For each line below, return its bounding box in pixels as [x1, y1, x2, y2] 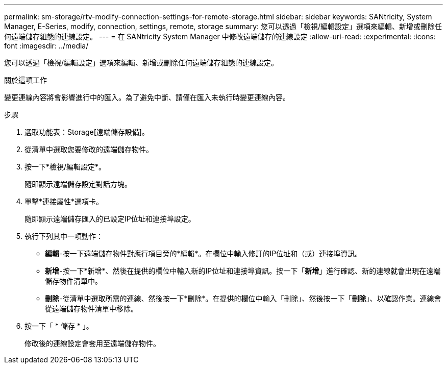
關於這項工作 [4, 76, 47, 84]
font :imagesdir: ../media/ [4, 41, 89, 50]
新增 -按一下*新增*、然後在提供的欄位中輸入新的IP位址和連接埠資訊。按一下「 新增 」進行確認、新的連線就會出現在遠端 [45, 266, 441, 275]
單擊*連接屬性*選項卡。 [24, 197, 104, 206]
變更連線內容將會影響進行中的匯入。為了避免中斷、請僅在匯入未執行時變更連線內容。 [4, 93, 290, 102]
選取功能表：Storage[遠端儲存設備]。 [24, 128, 149, 136]
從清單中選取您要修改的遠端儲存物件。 [24, 145, 153, 154]
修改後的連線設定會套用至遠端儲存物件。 [24, 339, 160, 348]
